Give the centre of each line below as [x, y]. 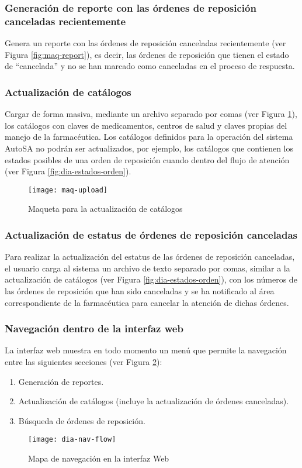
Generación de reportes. [61, 381]
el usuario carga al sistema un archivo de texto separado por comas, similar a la [147, 268]
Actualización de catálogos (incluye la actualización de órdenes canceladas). [154, 401]
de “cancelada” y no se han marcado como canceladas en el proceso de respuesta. [150, 66]
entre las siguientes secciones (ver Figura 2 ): [84, 361]
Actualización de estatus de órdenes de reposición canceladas [151, 234]
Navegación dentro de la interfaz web [94, 328]
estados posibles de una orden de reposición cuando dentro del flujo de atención [147, 159]
